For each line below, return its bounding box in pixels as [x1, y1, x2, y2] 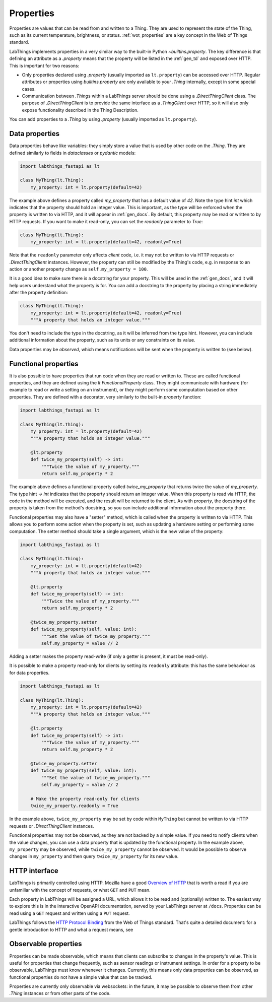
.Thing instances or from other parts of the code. [9, 990, 111, 996]
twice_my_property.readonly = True [30, 803, 118, 809]
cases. [22, 86, 36, 92]
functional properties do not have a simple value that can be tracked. [9, 974, 153, 980]
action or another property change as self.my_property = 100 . [9, 266, 148, 272]
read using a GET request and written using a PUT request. [9, 910, 130, 916]
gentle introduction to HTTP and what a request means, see [9, 926, 133, 932]
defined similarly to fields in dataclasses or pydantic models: [9, 150, 136, 156]
